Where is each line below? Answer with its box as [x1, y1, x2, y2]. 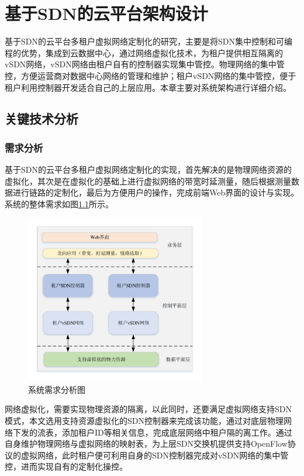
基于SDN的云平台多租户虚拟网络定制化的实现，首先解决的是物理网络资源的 [5, 163, 292, 176]
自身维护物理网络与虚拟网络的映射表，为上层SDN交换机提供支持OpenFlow [5, 437, 288, 450]
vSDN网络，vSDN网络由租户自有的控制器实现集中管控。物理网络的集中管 [5, 58, 285, 70]
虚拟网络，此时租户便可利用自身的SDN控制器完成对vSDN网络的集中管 [20, 448, 289, 461]
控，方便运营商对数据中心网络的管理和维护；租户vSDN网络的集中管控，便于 [5, 69, 296, 81]
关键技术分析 [5, 109, 78, 128]
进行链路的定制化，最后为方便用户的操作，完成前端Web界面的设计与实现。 [12, 186, 299, 198]
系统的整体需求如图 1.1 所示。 [5, 197, 113, 210]
